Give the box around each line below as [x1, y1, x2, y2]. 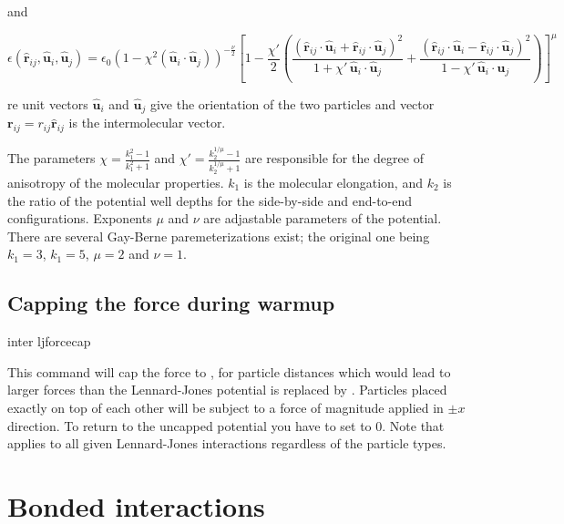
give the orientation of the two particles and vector [149, 95, 435, 114]
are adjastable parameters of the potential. [203, 209, 442, 228]
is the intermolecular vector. [68, 113, 226, 132]
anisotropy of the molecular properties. [7, 173, 224, 192]
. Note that [382, 416, 445, 435]
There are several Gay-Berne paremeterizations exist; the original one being [7, 226, 430, 245]
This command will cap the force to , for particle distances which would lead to [7, 362, 451, 381]
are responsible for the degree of [245, 149, 424, 168]
